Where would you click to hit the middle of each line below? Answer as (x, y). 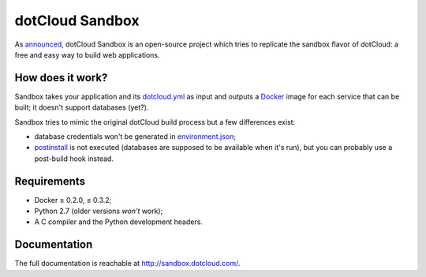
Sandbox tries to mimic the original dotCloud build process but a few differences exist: (155, 122)
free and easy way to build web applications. (88, 54)
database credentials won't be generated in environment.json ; (135, 137)
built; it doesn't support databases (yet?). (82, 107)
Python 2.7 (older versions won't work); (99, 211)
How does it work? (61, 78)
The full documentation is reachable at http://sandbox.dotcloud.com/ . (127, 264)
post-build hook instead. (74, 159)
